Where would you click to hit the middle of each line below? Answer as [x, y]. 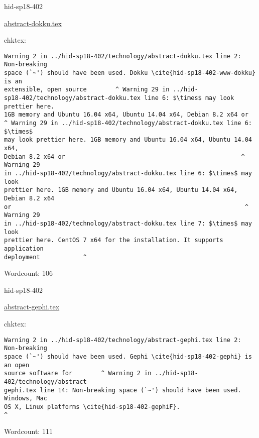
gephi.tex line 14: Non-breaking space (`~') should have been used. [123, 390]
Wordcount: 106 [28, 273]
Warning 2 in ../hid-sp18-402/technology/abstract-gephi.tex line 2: [123, 340]
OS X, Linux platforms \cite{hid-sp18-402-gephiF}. [92, 407]
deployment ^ [45, 257]
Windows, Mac [26, 399]
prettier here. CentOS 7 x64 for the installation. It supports [114, 240]
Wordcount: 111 [28, 431]
